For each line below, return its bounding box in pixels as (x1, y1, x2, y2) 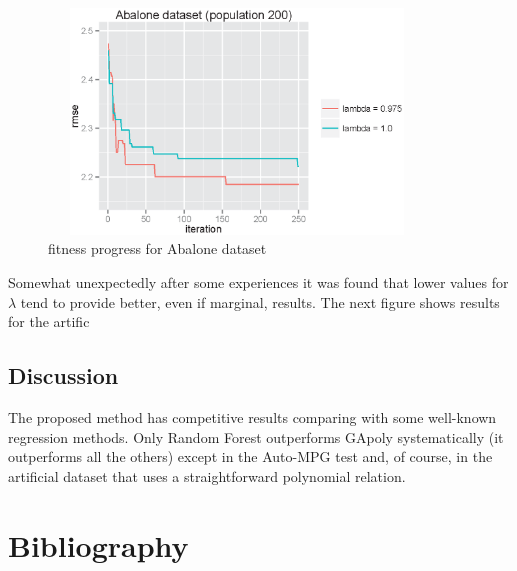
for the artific (8, 311, 90, 332)
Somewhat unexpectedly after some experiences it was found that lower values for (8, 271, 509, 292)
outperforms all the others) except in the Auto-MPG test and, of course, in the (8, 446, 493, 467)
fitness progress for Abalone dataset (48, 238, 267, 259)
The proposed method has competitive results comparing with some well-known (8, 406, 497, 427)
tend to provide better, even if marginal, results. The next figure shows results (20, 291, 500, 312)
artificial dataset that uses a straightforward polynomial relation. (8, 465, 406, 486)
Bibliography (8, 524, 189, 565)
